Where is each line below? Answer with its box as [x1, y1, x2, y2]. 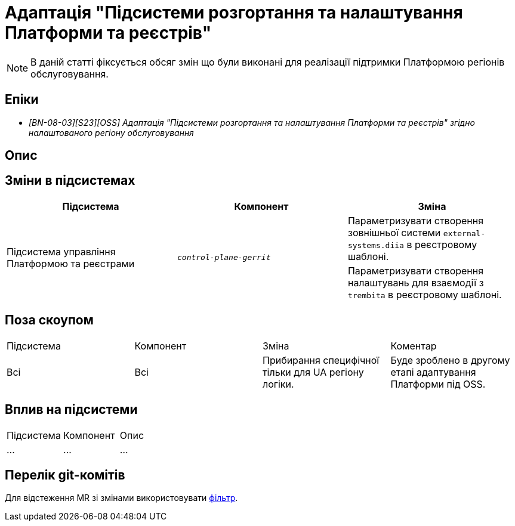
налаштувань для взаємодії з [347, 276, 484, 289]
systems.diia [347, 240, 404, 250]
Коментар [390, 339, 437, 352]
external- [443, 228, 486, 238]
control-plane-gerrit [177, 253, 271, 262]
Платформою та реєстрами [7, 257, 135, 270]
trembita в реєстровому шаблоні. [347, 288, 502, 301]
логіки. [263, 378, 294, 390]
